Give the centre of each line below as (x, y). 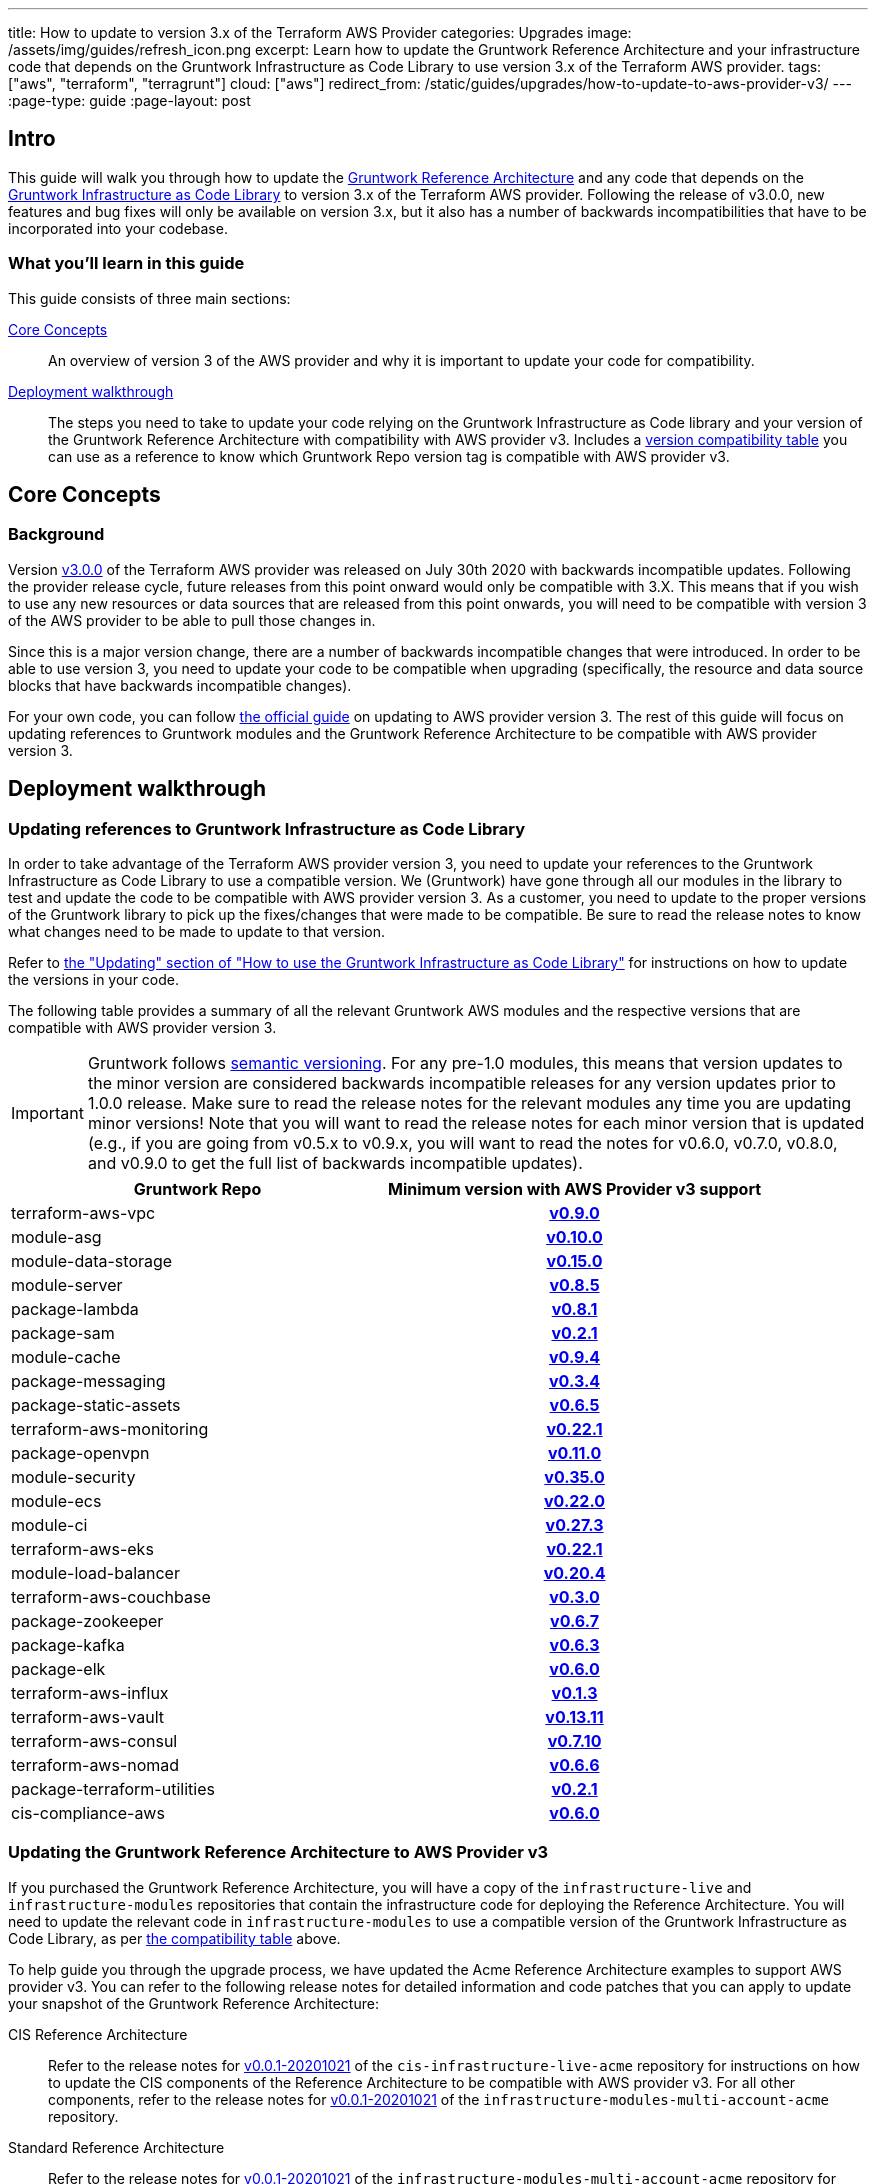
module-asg (56, 1237)
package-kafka (68, 1645)
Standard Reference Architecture (116, 2147)
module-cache (66, 1357)
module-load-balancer (95, 1573)
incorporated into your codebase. (118, 228)
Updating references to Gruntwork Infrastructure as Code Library (266, 828)
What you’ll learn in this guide (126, 263)
